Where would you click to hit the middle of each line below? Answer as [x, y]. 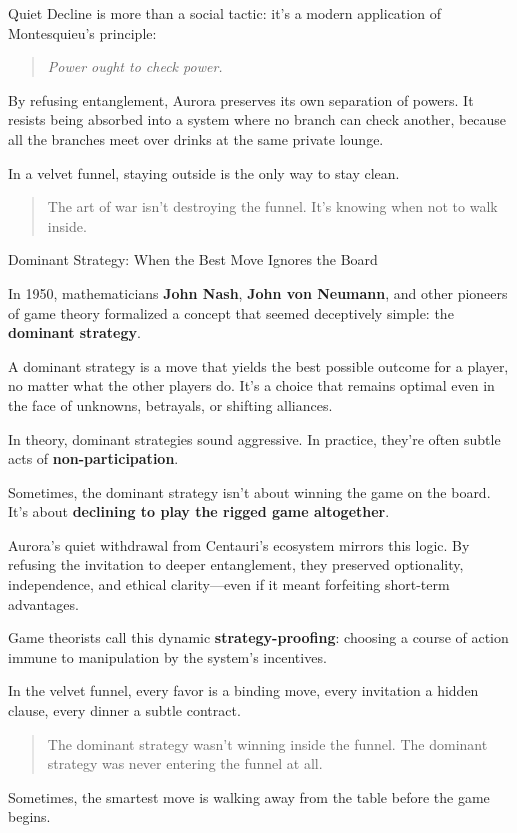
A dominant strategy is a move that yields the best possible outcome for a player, [258, 365]
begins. [29, 816]
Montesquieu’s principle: [82, 32]
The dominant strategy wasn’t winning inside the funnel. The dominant [267, 743]
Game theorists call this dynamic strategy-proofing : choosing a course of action [258, 637]
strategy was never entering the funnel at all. [185, 763]
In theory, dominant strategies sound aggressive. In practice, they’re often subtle [254, 438]
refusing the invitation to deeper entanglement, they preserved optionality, [236, 564]
